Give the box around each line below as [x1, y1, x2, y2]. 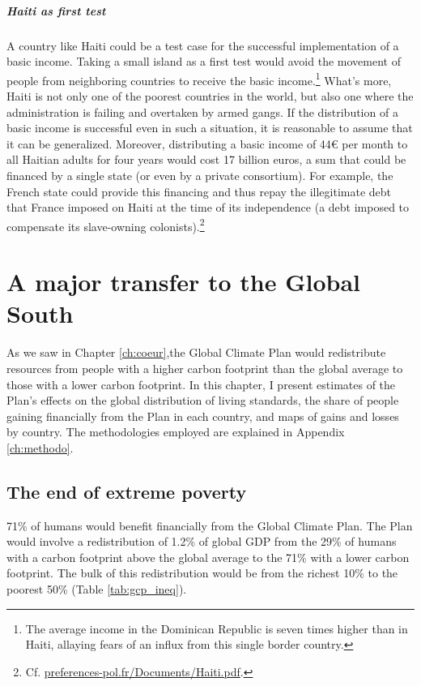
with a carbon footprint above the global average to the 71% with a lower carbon [6, 548, 410, 565]
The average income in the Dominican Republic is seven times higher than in [25, 620, 408, 637]
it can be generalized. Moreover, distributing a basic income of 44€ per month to [6, 135, 408, 152]
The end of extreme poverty [6, 478, 247, 504]
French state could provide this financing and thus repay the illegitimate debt [6, 182, 392, 199]
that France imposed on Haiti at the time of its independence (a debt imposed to [6, 199, 410, 216]
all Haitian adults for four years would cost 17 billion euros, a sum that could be [6, 151, 406, 168]
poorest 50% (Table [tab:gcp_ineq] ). [6, 581, 187, 598]
